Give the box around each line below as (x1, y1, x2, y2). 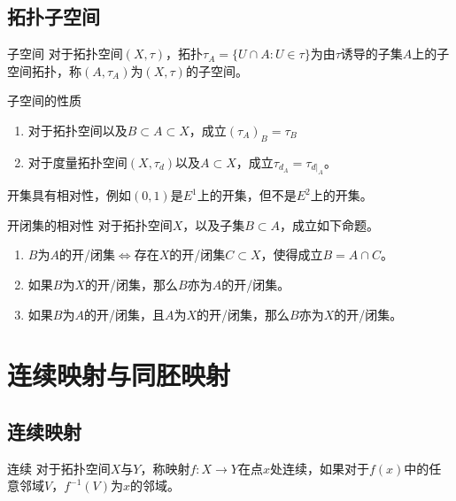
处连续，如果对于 (270, 459, 369, 477)
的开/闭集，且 (83, 304, 165, 323)
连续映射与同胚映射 (7, 357, 231, 393)
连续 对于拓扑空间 (7, 459, 111, 477)
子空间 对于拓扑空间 (7, 44, 123, 63)
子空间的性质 (7, 91, 81, 110)
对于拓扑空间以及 (27, 120, 128, 139)
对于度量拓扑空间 (27, 152, 128, 171)
